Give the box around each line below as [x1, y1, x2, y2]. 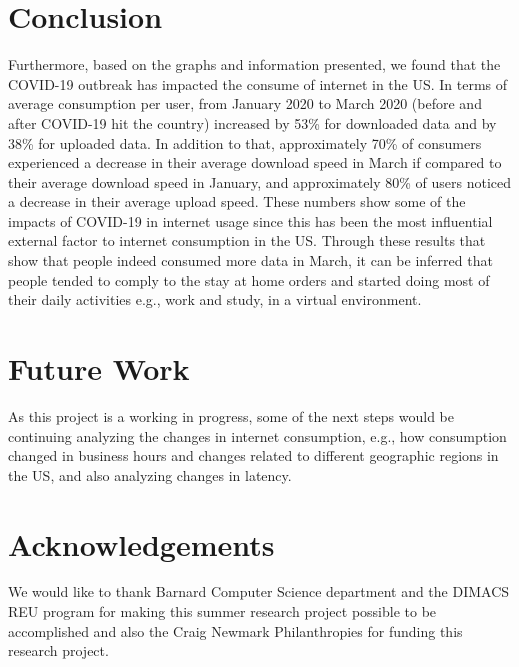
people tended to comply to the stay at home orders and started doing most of [8, 269, 490, 290]
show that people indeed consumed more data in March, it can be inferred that [8, 250, 493, 271]
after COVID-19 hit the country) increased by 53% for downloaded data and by [8, 112, 497, 133]
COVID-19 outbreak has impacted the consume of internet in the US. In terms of [8, 73, 508, 94]
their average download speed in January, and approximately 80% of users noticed [8, 171, 512, 192]
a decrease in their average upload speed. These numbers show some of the [8, 191, 466, 212]
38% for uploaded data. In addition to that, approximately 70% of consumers [8, 132, 482, 153]
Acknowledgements [8, 523, 275, 564]
